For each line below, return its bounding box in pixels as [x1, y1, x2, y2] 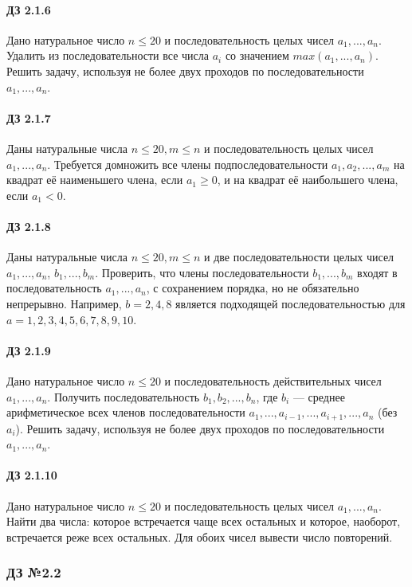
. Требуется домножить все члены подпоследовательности [47, 155, 328, 172]
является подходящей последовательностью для [175, 295, 406, 311]
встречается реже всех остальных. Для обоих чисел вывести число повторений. [6, 528, 393, 545]
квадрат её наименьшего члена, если [6, 171, 183, 188]
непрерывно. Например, [6, 295, 122, 311]
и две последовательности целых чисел [204, 248, 394, 265]
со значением [225, 47, 289, 64]
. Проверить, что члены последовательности [95, 264, 309, 280]
